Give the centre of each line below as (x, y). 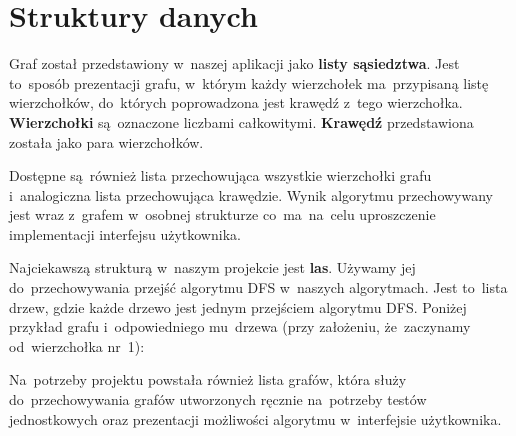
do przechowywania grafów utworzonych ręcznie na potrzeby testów (218, 399)
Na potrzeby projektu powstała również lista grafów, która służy (208, 379)
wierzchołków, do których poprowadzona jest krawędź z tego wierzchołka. (236, 102)
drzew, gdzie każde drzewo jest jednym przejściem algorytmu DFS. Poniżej (238, 306)
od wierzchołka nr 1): (77, 345)
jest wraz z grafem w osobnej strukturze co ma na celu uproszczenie (222, 214)
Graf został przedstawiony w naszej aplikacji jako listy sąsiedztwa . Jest (234, 63)
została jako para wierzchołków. (106, 141)
